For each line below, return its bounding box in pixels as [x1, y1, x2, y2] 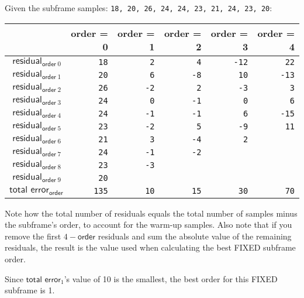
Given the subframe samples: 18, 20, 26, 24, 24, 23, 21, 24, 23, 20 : [5, 2, 272, 13]
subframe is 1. [5, 284, 55, 296]
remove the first [5, 230, 61, 242]
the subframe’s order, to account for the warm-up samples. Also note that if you [5, 218, 292, 231]
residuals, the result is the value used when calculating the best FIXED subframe [5, 241, 296, 254]
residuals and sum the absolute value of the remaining [98, 230, 292, 242]
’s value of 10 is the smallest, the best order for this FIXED [64, 272, 278, 285]
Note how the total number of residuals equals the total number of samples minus [5, 207, 298, 219]
